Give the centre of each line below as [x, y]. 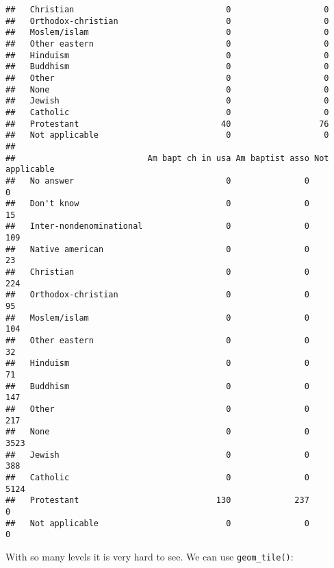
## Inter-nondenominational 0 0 [157, 226]
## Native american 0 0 [157, 249]
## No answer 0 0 [157, 181]
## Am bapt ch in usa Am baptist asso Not [167, 158]
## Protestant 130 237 [157, 501]
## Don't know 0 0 [157, 204]
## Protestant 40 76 [167, 124]
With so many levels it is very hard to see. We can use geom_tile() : [150, 556]
